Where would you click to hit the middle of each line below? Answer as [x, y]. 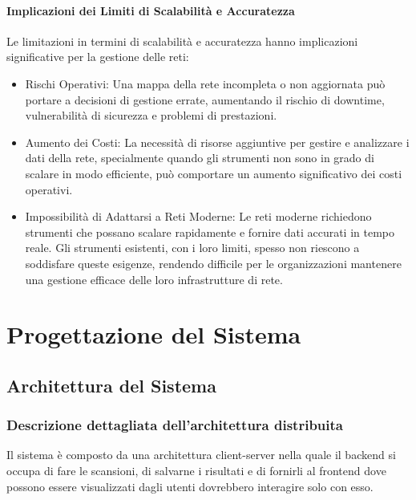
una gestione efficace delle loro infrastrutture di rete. [154, 279]
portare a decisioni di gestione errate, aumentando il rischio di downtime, [205, 99]
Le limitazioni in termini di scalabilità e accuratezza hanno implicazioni [182, 41]
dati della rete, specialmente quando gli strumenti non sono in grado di [200, 158]
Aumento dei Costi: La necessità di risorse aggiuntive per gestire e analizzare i [217, 142]
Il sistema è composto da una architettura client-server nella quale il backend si [201, 455]
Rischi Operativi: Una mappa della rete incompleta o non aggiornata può [205, 83]
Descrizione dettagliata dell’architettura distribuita [175, 425]
